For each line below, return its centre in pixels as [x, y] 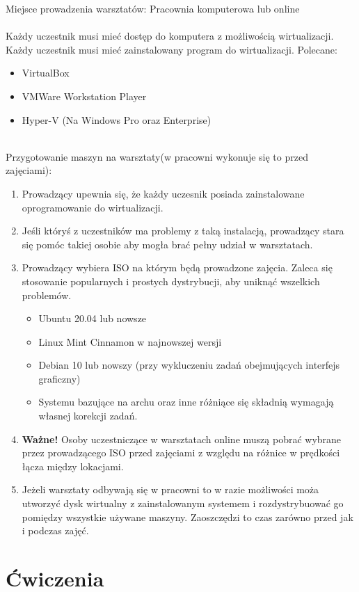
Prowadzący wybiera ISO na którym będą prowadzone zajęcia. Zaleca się [177, 267]
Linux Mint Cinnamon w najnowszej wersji [130, 341]
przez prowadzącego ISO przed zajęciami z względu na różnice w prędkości [181, 453]
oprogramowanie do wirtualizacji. [93, 207]
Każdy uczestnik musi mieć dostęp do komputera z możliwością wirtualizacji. [170, 36]
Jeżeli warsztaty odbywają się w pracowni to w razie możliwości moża [170, 489]
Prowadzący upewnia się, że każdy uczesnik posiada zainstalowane [163, 193]
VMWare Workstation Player [84, 96]
